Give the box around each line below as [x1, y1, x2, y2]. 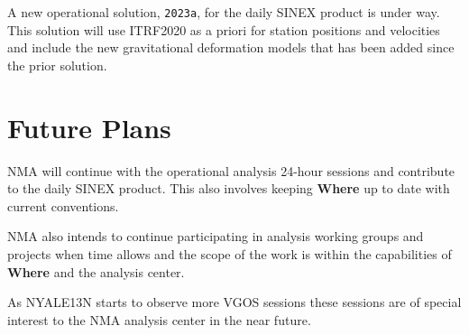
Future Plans [7, 108, 171, 145]
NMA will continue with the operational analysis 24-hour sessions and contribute [7, 161, 455, 180]
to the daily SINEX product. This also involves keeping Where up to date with [7, 179, 450, 198]
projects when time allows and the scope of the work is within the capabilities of [7, 244, 452, 263]
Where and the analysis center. [7, 262, 185, 281]
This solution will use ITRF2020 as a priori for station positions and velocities [7, 20, 440, 39]
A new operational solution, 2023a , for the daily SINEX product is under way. [7, 3, 440, 21]
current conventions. [7, 196, 119, 215]
